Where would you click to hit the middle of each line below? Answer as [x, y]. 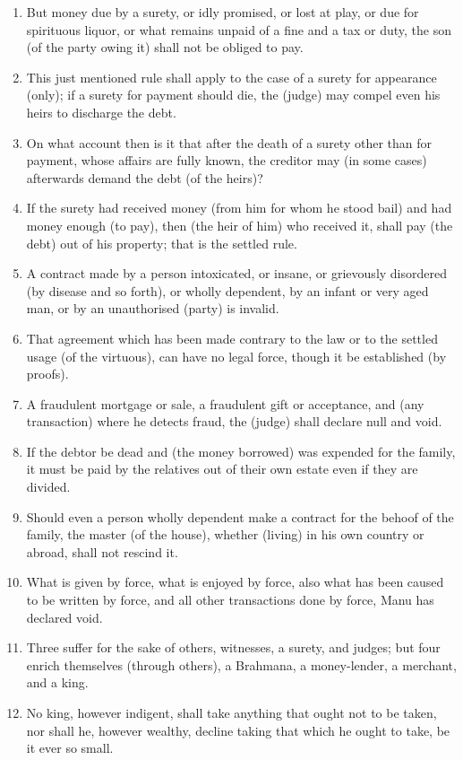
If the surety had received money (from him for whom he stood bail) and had [239, 208]
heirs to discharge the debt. [101, 112]
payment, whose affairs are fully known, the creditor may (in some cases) [227, 160]
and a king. [57, 682]
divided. [48, 487]
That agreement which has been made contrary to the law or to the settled [232, 338]
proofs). [47, 374]
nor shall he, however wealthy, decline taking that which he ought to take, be [238, 730]
